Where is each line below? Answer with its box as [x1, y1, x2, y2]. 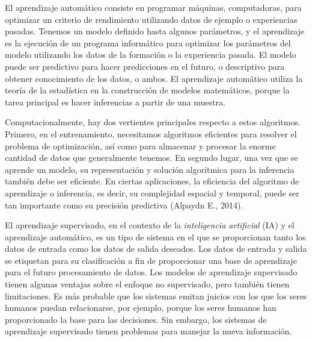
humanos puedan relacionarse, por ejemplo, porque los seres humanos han [5, 301, 277, 314]
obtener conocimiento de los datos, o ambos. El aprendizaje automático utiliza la [5, 72, 303, 84]
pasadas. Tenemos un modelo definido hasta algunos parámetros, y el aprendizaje [5, 25, 304, 37]
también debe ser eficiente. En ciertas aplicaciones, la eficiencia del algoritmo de [5, 175, 299, 187]
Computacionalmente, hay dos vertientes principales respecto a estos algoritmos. [5, 116, 301, 128]
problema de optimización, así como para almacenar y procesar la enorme [5, 139, 276, 152]
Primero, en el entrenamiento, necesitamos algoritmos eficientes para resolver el [5, 127, 297, 140]
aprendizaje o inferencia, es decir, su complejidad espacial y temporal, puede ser [5, 186, 299, 199]
